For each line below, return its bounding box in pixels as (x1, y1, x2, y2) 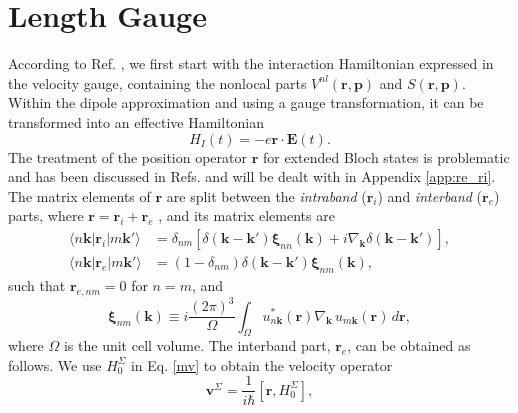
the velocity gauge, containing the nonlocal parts (8, 72, 307, 93)
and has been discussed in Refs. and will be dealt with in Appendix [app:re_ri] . (8, 166, 496, 187)
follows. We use (8, 354, 102, 375)
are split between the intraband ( (166, 185, 367, 206)
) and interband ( (377, 185, 483, 206)
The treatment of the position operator (8, 146, 247, 167)
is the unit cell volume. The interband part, (63, 335, 331, 356)
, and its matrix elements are (158, 205, 335, 226)
